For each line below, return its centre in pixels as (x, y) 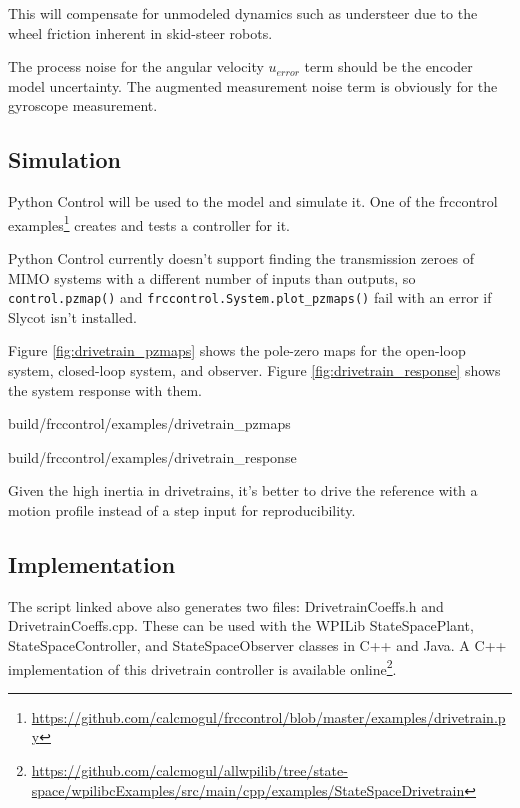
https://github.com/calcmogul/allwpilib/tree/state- (189, 770)
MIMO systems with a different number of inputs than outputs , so (212, 277)
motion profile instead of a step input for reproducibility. (182, 510)
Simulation (65, 159)
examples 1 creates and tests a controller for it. (149, 223)
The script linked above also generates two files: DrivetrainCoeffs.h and (226, 605)
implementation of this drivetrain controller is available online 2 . (202, 667)
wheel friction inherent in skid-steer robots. (140, 32)
